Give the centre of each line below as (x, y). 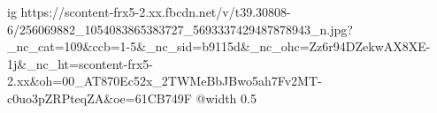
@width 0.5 (226, 98)
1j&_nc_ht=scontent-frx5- (80, 63)
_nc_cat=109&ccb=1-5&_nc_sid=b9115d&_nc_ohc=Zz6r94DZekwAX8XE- (219, 46)
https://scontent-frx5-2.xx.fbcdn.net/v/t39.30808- (156, 11)
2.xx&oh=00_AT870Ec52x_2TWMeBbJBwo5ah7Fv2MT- (165, 81)
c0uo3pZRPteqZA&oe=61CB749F (100, 98)
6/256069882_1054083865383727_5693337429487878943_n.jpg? (180, 29)
